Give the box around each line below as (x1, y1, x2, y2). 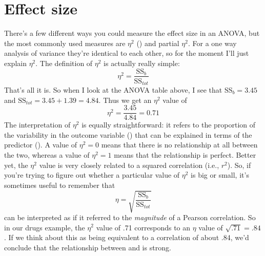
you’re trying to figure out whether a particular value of (4, 169, 180, 180)
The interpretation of (4, 119, 71, 130)
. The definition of (35, 57, 93, 68)
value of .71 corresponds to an (96, 222, 191, 232)
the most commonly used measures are (4, 37, 126, 48)
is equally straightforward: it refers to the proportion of (81, 119, 256, 130)
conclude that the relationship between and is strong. (4, 242, 171, 252)
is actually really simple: (104, 57, 180, 68)
